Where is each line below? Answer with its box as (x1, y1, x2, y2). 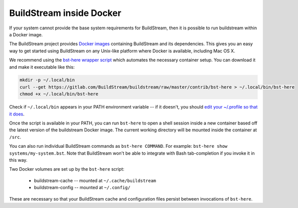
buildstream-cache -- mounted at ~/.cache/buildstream (34, 177, 156, 184)
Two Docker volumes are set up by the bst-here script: (9, 166, 125, 172)
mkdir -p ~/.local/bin (19, 77, 75, 83)
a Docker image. (9, 31, 43, 37)
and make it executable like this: (9, 64, 75, 70)
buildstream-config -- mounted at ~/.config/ (34, 185, 131, 191)
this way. (9, 157, 27, 163)
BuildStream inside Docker (9, 7, 122, 18)
